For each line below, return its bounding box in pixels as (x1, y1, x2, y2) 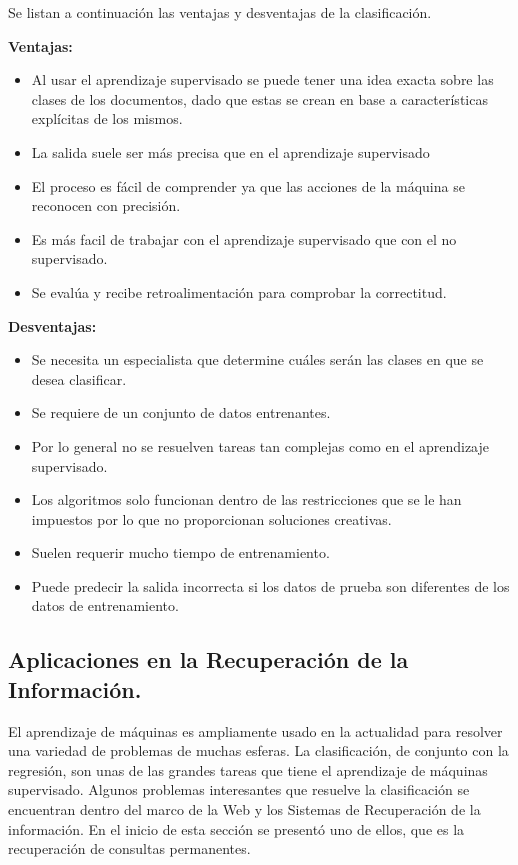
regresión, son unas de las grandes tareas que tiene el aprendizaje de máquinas (8, 759, 488, 780)
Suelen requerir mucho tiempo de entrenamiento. (31, 542, 330, 563)
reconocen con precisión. (31, 195, 181, 216)
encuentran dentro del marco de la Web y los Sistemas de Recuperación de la (8, 799, 481, 820)
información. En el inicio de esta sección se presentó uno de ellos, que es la (8, 818, 465, 839)
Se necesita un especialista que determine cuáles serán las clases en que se (31, 349, 484, 370)
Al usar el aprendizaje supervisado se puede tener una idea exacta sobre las (31, 69, 494, 90)
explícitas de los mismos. (31, 108, 183, 129)
